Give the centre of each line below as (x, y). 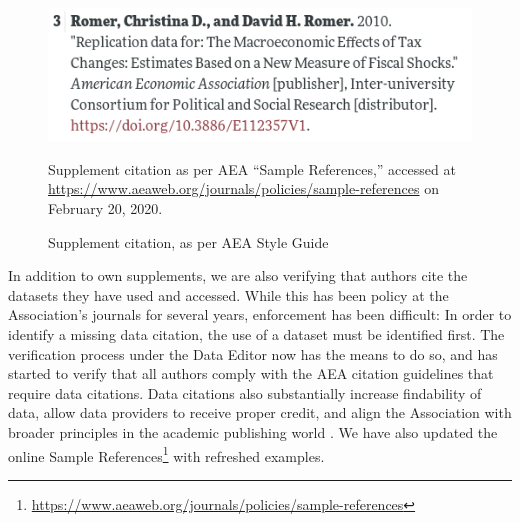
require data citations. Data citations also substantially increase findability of (245, 392)
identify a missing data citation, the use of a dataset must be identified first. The (256, 333)
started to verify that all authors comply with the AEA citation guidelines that (251, 373)
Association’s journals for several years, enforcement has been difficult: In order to (260, 314)
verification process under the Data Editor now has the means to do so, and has (253, 353)
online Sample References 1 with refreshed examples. (166, 454)
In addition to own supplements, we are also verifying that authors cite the (238, 275)
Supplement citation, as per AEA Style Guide (188, 241)
